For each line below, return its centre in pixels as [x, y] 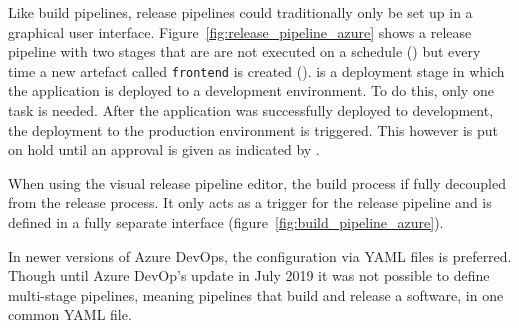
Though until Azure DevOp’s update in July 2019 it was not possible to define [249, 275]
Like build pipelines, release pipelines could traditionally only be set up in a [240, 12]
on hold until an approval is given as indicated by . [164, 149]
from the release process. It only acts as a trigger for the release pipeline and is [250, 202]
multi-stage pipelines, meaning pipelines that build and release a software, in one [256, 294]
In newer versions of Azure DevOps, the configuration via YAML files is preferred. [260, 255]
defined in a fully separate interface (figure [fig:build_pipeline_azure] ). [226, 222]
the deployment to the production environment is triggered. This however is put [253, 129]
